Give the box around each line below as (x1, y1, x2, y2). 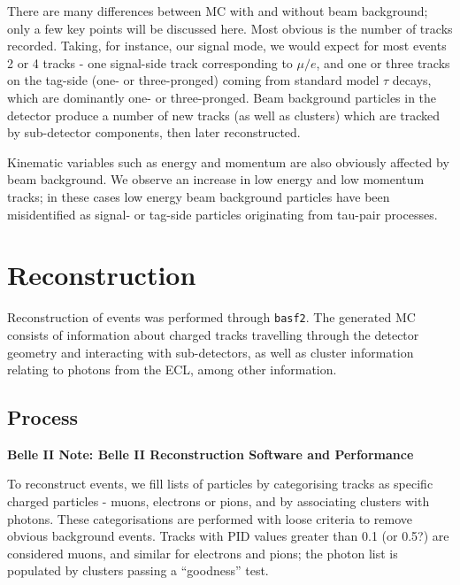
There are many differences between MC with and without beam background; (7, 2, 428, 19)
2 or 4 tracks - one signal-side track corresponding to (7, 53, 293, 72)
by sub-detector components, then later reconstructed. (7, 123, 301, 142)
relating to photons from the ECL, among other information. (7, 360, 337, 379)
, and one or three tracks (316, 53, 450, 72)
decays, (392, 71, 432, 89)
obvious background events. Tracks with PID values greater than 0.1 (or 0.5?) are (7, 527, 449, 545)
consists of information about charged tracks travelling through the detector (7, 325, 419, 343)
